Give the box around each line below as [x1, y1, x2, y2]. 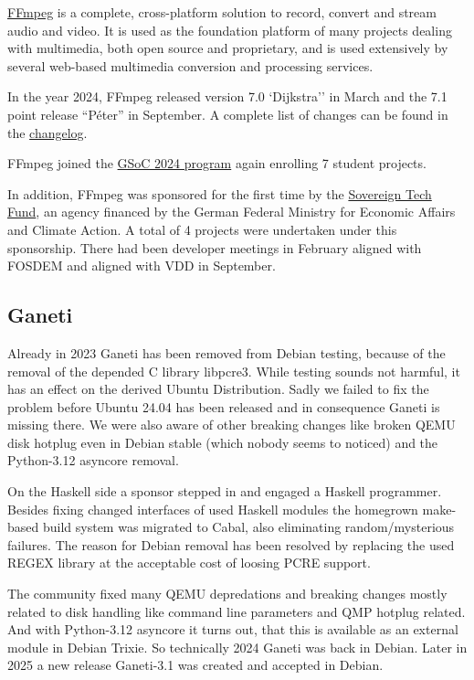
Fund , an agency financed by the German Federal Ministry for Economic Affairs [7, 202, 456, 221]
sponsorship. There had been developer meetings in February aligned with [7, 238, 422, 257]
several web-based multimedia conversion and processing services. [7, 56, 374, 75]
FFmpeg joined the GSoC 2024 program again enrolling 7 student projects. [7, 154, 427, 173]
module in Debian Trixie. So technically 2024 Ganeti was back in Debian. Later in [7, 637, 468, 656]
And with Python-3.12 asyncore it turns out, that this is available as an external [7, 620, 458, 639]
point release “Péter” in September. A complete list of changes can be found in [7, 104, 448, 123]
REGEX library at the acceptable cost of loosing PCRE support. [7, 553, 371, 572]
